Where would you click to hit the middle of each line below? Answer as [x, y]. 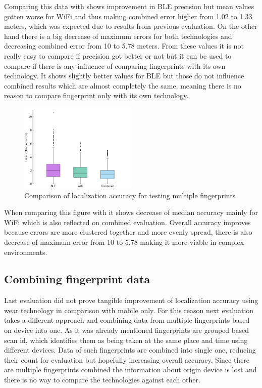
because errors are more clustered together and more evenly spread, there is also [128, 232]
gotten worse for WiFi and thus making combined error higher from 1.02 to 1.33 [128, 16]
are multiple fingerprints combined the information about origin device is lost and [130, 370]
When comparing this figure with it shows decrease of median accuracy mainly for [131, 212]
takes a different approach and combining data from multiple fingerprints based [127, 320]
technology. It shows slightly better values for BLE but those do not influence [124, 76]
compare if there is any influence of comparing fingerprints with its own [115, 66]
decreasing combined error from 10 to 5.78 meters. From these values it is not [124, 46]
